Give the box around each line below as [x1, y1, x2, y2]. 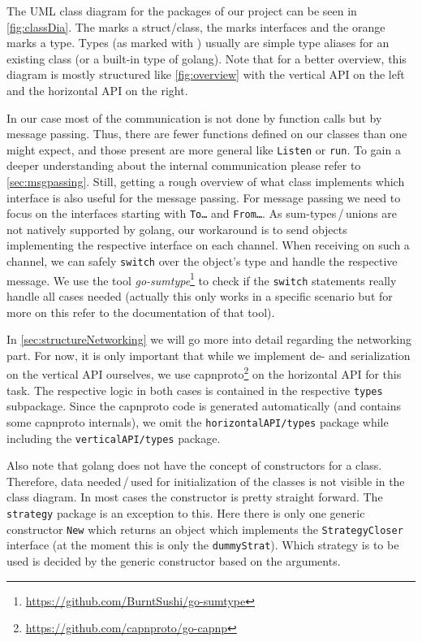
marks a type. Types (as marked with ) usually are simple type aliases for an [6, 34, 390, 51]
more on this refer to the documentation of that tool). [6, 303, 275, 320]
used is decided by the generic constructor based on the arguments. [6, 552, 341, 569]
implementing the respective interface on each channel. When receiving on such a [6, 236, 410, 254]
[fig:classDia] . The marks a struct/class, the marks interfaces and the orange [6, 18, 385, 35]
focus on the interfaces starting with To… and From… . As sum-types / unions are [6, 205, 398, 222]
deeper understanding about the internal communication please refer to [6, 157, 361, 174]
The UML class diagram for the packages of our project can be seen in [6, 2, 357, 19]
